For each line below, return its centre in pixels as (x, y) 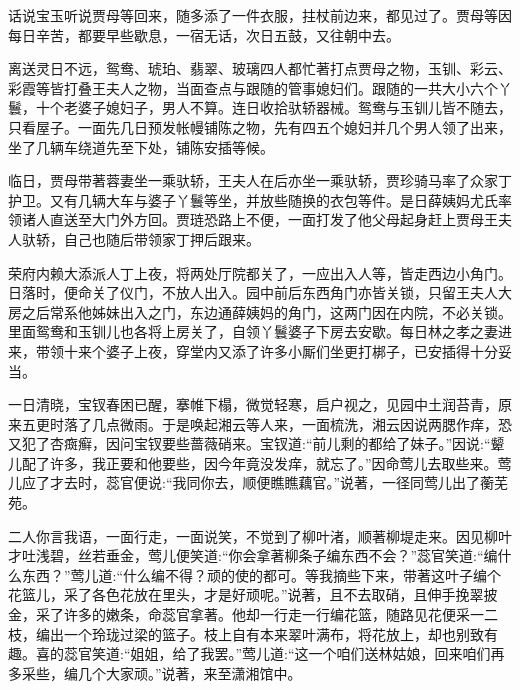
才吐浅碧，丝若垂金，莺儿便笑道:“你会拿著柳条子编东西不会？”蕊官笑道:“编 (253, 555)
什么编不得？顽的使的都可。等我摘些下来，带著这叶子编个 (312, 574)
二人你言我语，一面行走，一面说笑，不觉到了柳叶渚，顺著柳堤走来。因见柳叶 (260, 535)
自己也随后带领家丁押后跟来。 (161, 238)
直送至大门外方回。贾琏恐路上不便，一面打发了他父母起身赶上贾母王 (273, 219)
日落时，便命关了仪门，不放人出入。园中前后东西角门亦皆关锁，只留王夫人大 (260, 292)
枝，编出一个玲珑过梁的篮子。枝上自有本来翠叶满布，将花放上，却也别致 (246, 633)
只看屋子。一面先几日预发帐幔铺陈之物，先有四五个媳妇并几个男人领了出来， (260, 126)
